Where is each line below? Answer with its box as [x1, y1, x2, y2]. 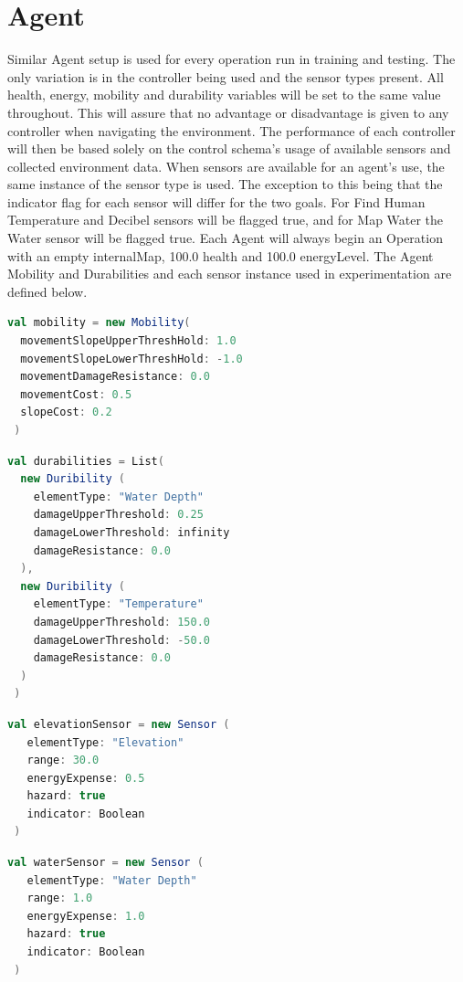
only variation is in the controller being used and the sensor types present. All [7, 67, 444, 86]
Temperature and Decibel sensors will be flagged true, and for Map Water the [7, 210, 444, 229]
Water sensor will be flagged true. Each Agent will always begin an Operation [7, 228, 443, 248]
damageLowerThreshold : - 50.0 [33, 633, 210, 647]
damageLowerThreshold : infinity [33, 525, 230, 539]
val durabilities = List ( [7, 454, 164, 468]
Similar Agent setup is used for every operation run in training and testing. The [7, 49, 456, 69]
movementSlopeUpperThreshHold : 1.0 [20, 334, 237, 348]
